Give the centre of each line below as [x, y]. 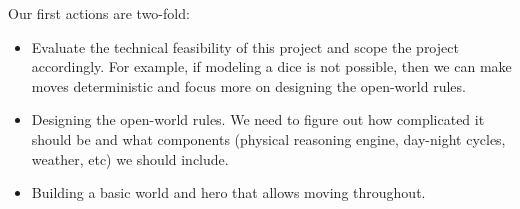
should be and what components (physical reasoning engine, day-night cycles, [268, 138]
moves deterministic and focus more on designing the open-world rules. [248, 85]
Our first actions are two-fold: [99, 13]
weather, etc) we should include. [130, 158]
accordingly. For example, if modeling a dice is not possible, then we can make [271, 66]
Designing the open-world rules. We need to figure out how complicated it [258, 119]
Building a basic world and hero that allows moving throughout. [228, 192]
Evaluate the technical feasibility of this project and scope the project [245, 46]
